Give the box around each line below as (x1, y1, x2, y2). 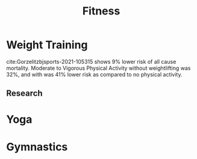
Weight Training (6, 38, 89, 52)
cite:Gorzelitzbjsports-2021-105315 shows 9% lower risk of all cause (6, 58, 177, 65)
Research (6, 89, 43, 99)
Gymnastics (6, 140, 68, 154)
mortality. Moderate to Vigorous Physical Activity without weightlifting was (6, 64, 191, 72)
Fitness (82, 4, 120, 18)
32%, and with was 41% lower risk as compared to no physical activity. (6, 70, 183, 78)
